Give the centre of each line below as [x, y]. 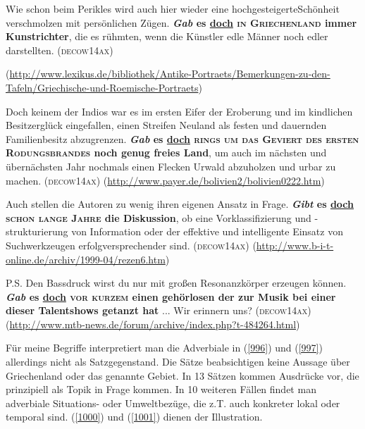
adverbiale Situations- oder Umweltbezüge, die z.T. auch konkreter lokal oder [173, 403]
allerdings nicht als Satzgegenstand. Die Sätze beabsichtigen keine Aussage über [178, 362]
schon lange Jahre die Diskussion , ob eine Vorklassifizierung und [159, 217]
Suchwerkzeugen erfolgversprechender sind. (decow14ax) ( [131, 245]
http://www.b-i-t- [295, 245]
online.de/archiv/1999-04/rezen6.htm [86, 259]
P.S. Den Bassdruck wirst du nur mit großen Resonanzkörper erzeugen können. [176, 283]
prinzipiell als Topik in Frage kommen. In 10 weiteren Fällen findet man [161, 389]
